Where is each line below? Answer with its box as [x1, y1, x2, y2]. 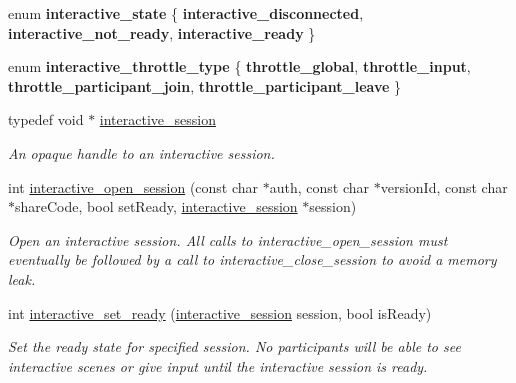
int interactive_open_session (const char [8, 176, 259, 197]
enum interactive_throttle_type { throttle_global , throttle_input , [8, 56, 471, 77]
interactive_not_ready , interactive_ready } [8, 22, 316, 43]
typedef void [8, 109, 84, 130]
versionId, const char [380, 176, 508, 197]
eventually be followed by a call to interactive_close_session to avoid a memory [8, 249, 497, 270]
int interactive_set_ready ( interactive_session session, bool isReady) [8, 302, 432, 323]
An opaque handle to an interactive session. [8, 142, 275, 163]
